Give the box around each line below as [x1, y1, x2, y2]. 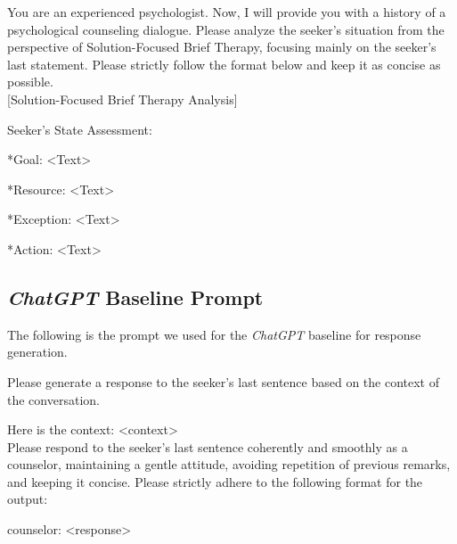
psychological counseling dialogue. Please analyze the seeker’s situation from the [7, 20, 445, 38]
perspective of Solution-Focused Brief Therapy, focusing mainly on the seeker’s [7, 37, 437, 56]
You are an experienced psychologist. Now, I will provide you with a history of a [7, 3, 446, 21]
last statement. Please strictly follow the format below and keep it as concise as [7, 54, 441, 73]
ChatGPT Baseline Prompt [7, 283, 264, 310]
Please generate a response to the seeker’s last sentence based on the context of [7, 372, 439, 391]
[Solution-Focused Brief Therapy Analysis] [7, 89, 238, 108]
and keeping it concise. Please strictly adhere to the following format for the [7, 472, 423, 490]
